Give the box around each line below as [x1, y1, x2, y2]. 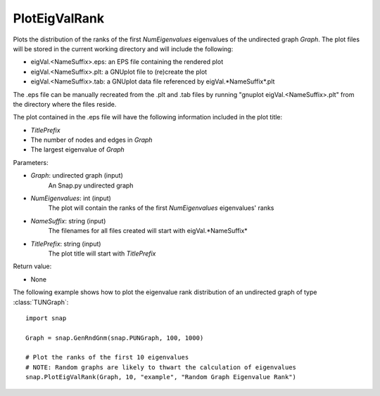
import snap [25, 314, 67, 322]
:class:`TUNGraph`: [13, 298, 69, 306]
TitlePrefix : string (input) [30, 239, 101, 248]
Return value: [13, 262, 52, 270]
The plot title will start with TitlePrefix [48, 249, 156, 258]
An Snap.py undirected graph [48, 181, 134, 190]
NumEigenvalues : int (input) [30, 194, 112, 203]
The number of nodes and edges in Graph [30, 136, 153, 144]
